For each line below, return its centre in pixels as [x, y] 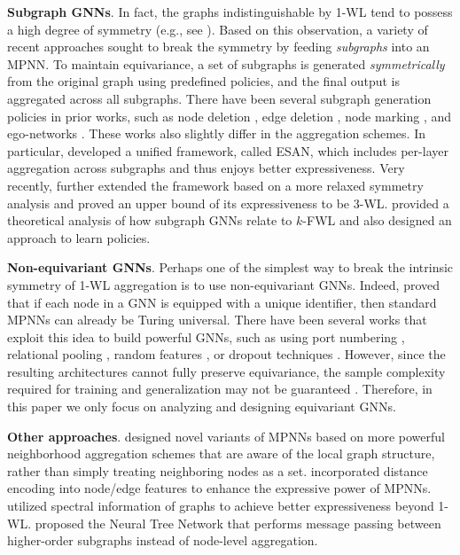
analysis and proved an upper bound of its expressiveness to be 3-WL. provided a [228, 203]
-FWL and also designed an [377, 220]
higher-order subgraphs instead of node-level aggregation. [163, 540]
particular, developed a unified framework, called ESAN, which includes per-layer [228, 150]
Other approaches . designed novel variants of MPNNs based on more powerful [226, 436]
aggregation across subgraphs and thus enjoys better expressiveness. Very [206, 168]
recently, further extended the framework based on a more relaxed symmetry [215, 185]
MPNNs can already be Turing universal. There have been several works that [217, 320]
